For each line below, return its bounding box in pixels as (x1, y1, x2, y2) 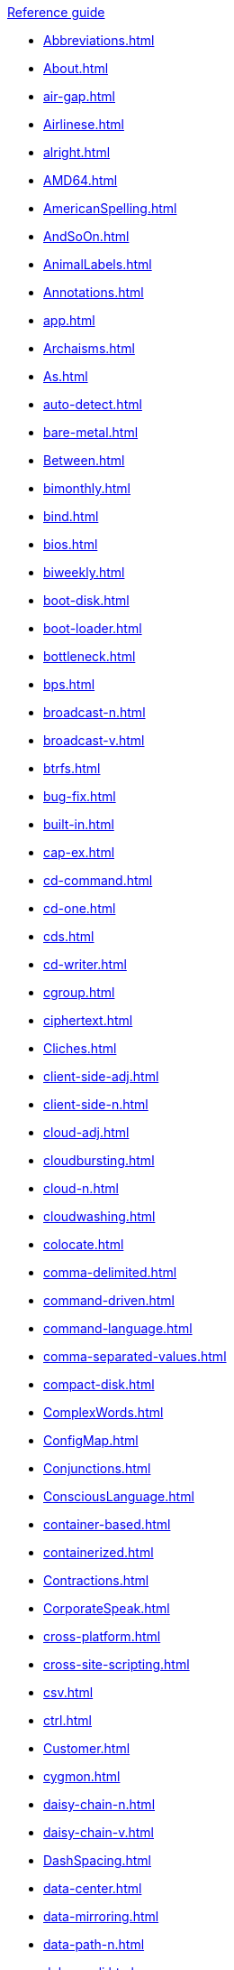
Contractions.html (43, 1573, 149, 1588)
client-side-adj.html (43, 1069, 159, 1084)
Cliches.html (43, 1041, 117, 1056)
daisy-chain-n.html (43, 1797, 156, 1812)
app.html (43, 313, 95, 328)
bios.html (43, 537, 98, 552)
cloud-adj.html (43, 1125, 130, 1140)
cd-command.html (43, 873, 153, 888)
